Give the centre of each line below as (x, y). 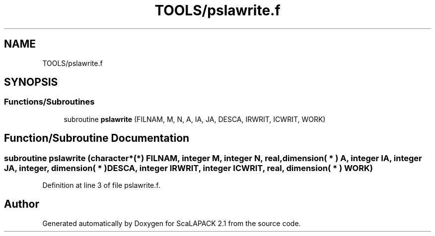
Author (22, 204)
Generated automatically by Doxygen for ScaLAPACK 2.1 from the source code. (172, 223)
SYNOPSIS (31, 82)
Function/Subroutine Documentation (97, 138)
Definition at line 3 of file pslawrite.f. (101, 185)
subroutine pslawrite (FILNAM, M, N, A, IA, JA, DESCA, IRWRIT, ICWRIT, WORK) (195, 119)
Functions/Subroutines (49, 102)
